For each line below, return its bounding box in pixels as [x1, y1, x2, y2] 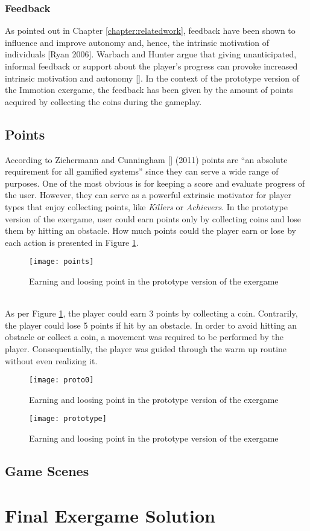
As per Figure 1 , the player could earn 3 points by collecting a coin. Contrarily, [5, 307, 298, 320]
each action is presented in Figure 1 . [5, 236, 139, 248]
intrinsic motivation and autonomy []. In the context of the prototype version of [5, 71, 299, 84]
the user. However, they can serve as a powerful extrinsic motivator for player [5, 188, 292, 201]
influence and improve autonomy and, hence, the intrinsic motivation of [5, 36, 270, 48]
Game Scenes [5, 462, 89, 480]
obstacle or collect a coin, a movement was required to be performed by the [5, 330, 283, 343]
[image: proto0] [29, 376, 94, 385]
